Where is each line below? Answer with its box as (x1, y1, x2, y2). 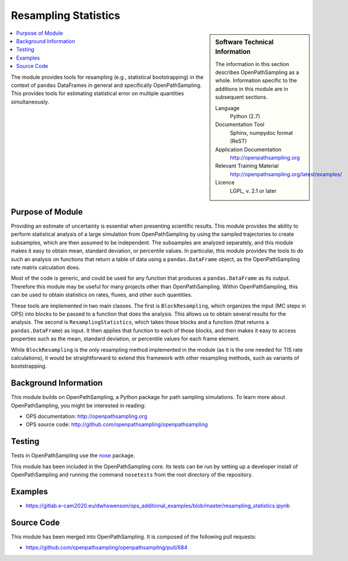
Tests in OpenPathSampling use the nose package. (11, 452, 135, 459)
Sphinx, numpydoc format (230, 129, 294, 136)
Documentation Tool (215, 121, 265, 128)
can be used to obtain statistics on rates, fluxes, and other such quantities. (11, 291, 193, 299)
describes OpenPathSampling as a (215, 69, 300, 76)
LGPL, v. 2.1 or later (230, 187, 277, 194)
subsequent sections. (215, 93, 268, 100)
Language (215, 104, 240, 112)
